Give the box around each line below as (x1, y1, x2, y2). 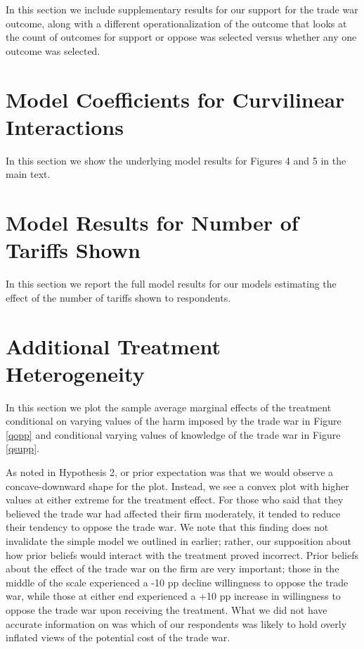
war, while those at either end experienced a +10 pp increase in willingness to (6, 589, 341, 603)
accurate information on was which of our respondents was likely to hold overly (6, 616, 347, 631)
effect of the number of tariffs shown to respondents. (6, 290, 231, 304)
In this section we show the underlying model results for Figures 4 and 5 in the (6, 153, 346, 167)
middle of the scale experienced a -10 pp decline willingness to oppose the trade (6, 574, 349, 589)
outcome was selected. (6, 43, 100, 58)
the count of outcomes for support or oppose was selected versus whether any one (6, 30, 357, 44)
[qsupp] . (6, 441, 39, 456)
